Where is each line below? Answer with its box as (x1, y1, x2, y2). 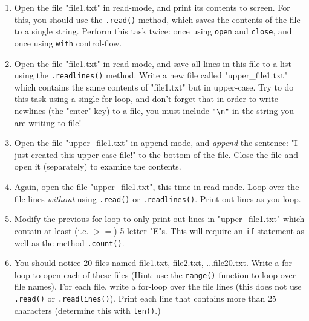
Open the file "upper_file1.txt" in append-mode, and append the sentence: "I (14, 136, 298, 149)
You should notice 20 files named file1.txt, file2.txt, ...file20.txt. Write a (14, 256, 279, 269)
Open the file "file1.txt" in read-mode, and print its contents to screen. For (14, 1, 290, 13)
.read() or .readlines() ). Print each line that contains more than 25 (14, 292, 276, 305)
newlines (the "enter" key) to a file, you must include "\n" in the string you (14, 104, 294, 116)
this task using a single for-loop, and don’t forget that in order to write (14, 92, 278, 105)
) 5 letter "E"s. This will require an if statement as (114, 224, 305, 237)
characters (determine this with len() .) (14, 304, 161, 316)
